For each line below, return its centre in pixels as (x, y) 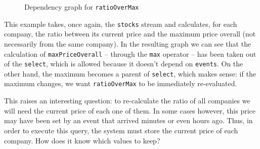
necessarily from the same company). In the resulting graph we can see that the (128, 43)
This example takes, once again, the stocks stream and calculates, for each (121, 24)
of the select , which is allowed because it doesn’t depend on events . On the (124, 64)
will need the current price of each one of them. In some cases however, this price (130, 110)
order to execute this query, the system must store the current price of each (121, 130)
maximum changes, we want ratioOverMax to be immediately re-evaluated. (121, 83)
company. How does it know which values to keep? (82, 140)
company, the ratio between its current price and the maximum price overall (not (130, 34)
